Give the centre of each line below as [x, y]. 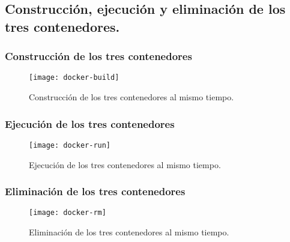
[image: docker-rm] [68, 213]
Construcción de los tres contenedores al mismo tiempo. [131, 97]
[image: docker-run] [70, 145]
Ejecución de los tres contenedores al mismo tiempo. [125, 164]
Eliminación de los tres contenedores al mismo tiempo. [129, 231]
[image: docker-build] [74, 78]
